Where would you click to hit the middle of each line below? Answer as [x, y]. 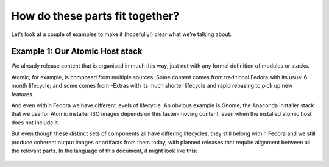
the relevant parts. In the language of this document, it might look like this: [104, 151]
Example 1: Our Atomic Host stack [77, 52]
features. [23, 94]
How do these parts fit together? [95, 16]
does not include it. [35, 123]
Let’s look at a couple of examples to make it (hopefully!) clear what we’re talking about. [121, 34]
